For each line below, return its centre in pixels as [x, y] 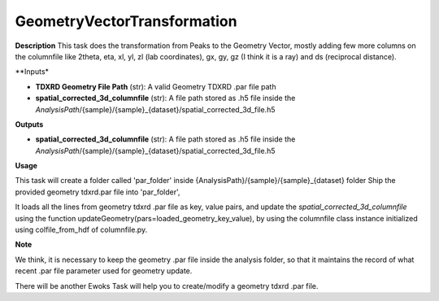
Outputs [29, 124]
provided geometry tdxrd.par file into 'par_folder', [98, 192]
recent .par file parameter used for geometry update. [104, 271]
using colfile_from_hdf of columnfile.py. [81, 230]
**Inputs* [32, 72]
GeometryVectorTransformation [126, 21]
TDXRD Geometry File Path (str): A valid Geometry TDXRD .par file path [156, 86]
